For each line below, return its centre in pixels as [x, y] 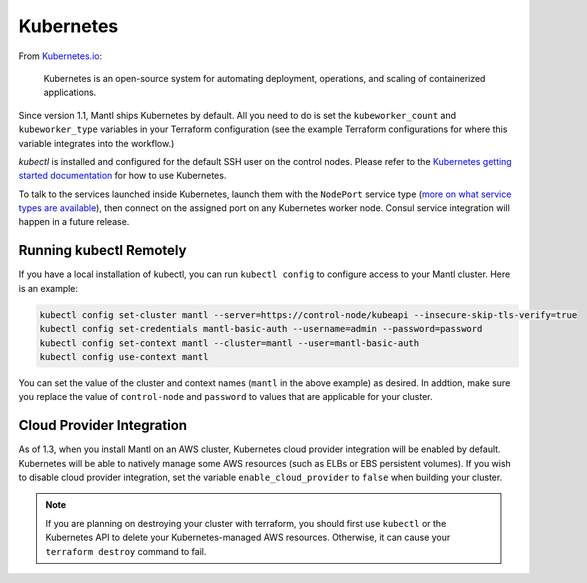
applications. [70, 92]
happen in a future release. [74, 222]
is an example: [48, 288]
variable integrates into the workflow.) [96, 143]
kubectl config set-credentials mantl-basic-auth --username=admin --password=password [261, 329]
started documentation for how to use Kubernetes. [122, 176]
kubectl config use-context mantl [124, 356]
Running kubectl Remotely [102, 250]
